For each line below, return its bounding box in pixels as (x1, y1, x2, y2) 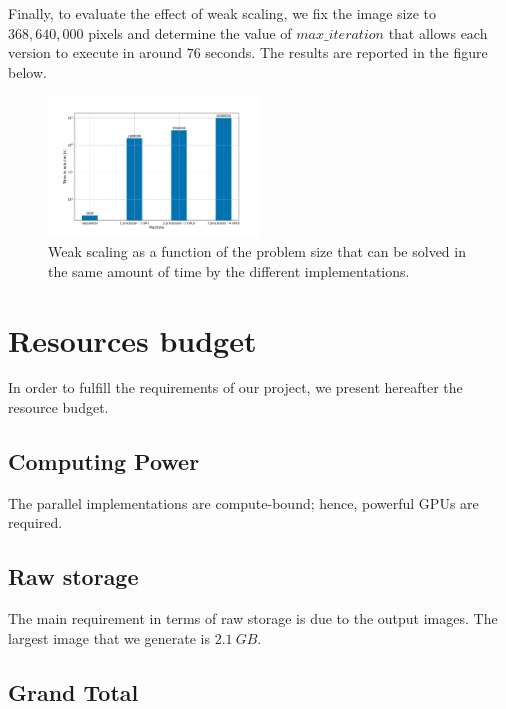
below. (8, 61, 47, 82)
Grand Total (8, 676, 139, 707)
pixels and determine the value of (88, 22, 292, 43)
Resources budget (8, 319, 257, 360)
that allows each (388, 22, 488, 43)
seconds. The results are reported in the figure (205, 42, 488, 63)
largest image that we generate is (8, 627, 211, 648)
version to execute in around (8, 42, 182, 63)
